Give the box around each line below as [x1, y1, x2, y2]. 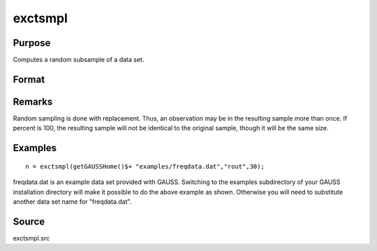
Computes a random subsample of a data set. [13, 56, 145, 64]
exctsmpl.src [13, 234, 50, 242]
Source [13, 215, 45, 227]
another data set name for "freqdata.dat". [13, 197, 132, 206]
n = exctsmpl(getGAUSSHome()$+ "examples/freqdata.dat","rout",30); [25, 162, 265, 170]
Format [13, 73, 45, 85]
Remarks [13, 96, 53, 107]
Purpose [13, 37, 51, 49]
